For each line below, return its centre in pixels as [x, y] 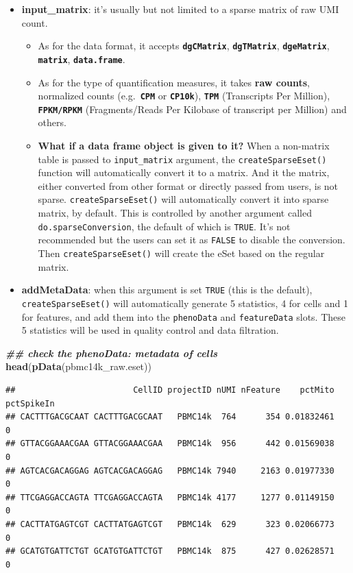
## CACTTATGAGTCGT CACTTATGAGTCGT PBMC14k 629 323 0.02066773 [170, 524]
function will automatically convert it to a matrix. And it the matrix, [184, 172]
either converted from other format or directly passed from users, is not [188, 185]
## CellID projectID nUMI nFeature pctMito [170, 390]
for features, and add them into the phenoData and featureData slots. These [183, 316]
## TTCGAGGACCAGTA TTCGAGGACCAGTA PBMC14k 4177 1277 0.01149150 [170, 497]
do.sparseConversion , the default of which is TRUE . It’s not [164, 226]
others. [52, 122]
